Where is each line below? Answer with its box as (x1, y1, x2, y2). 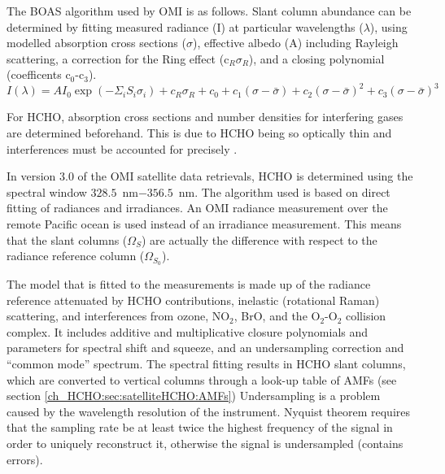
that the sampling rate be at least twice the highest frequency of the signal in (7, 419, 393, 436)
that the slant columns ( (7, 231, 128, 248)
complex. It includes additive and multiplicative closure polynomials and (7, 323, 369, 340)
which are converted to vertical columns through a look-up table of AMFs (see (7, 371, 397, 388)
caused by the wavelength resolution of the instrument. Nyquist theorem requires (7, 402, 411, 420)
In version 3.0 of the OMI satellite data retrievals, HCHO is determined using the (7, 167, 413, 185)
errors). (7, 450, 43, 467)
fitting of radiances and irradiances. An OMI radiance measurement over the (7, 199, 388, 216)
